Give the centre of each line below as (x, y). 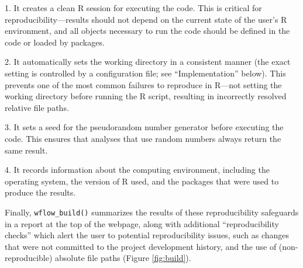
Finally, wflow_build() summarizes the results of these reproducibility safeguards (152, 212)
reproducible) (29, 258)
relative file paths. (37, 107)
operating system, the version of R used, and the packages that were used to (142, 181)
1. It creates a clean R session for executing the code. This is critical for (133, 8)
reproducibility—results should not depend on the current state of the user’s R (146, 19)
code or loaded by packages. (55, 42)
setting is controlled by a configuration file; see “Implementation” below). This (145, 73)
